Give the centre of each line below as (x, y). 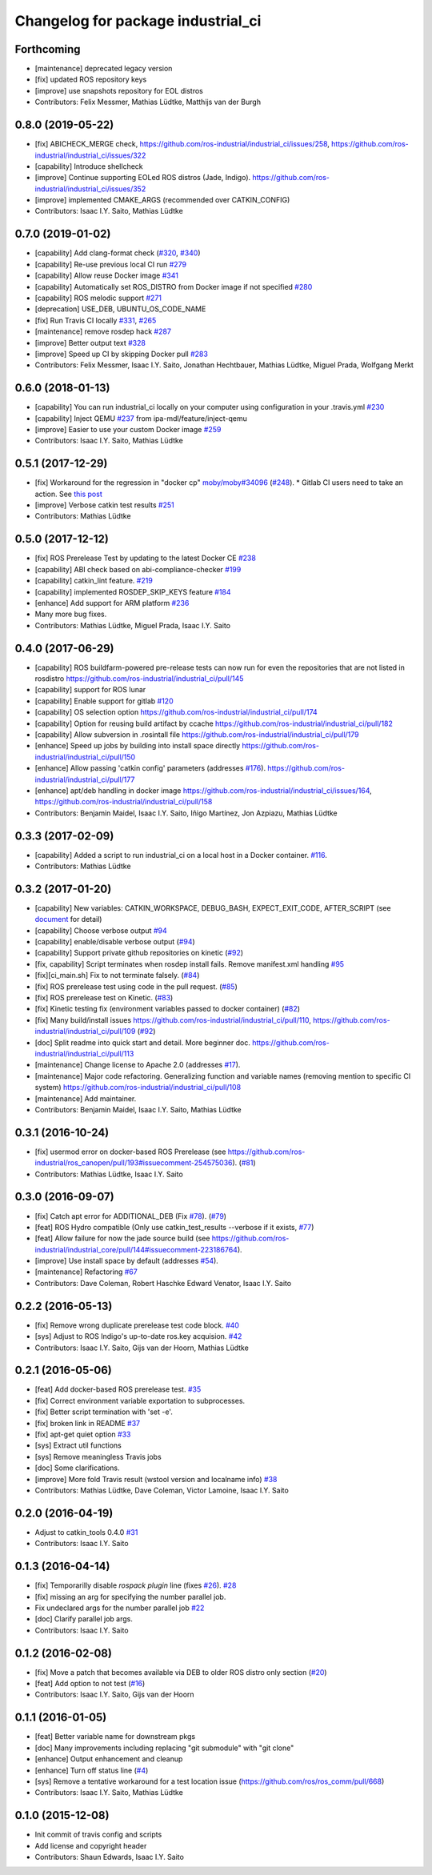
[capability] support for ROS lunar (90, 690)
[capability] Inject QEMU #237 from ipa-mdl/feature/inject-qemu (141, 418)
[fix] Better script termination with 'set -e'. (104, 1412)
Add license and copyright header (91, 1845)
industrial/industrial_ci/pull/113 (84, 1053)
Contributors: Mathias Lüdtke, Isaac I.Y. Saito (109, 1174)
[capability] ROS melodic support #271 (98, 298)
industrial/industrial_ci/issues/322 (90, 155)
